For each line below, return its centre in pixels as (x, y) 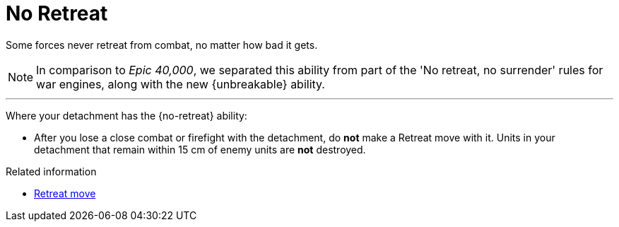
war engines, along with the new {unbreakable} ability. (181, 84)
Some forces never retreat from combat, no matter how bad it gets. (162, 45)
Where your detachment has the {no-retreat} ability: (126, 115)
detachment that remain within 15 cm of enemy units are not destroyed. (200, 149)
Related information (51, 171)
